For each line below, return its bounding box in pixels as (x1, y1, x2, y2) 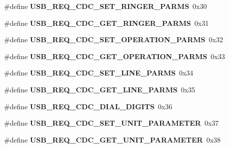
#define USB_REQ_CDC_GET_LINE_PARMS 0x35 (4, 84, 196, 94)
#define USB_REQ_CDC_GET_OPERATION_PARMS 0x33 (4, 51, 225, 61)
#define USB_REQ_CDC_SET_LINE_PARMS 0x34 (4, 68, 194, 78)
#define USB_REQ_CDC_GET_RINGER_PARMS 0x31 (4, 17, 209, 28)
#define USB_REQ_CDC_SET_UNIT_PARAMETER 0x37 (4, 118, 219, 128)
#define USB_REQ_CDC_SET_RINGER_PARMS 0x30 (4, 1, 207, 11)
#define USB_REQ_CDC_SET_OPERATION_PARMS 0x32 (4, 34, 223, 45)
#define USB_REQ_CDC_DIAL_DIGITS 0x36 (4, 101, 173, 111)
